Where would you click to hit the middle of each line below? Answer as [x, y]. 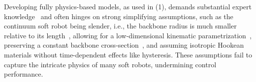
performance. [24, 74]
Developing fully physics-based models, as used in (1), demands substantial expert [128, 6]
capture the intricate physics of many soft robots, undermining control [110, 64]
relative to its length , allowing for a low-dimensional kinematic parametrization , [128, 35]
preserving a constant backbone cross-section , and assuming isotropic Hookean [124, 45]
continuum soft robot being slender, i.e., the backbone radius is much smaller [120, 26]
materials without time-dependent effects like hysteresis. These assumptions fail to [128, 54]
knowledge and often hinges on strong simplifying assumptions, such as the [119, 16]
